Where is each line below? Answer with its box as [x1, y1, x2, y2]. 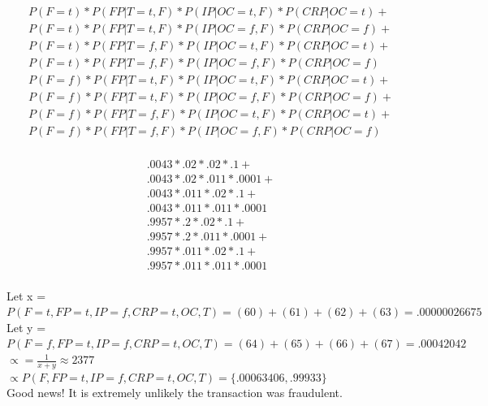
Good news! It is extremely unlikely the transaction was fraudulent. [6, 384, 343, 401]
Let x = [6, 287, 46, 304]
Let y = [6, 318, 46, 335]
